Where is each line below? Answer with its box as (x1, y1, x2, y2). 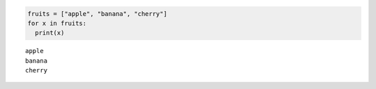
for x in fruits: (27, 19, 87, 27)
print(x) (35, 29, 65, 37)
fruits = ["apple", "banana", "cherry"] (27, 10, 167, 17)
